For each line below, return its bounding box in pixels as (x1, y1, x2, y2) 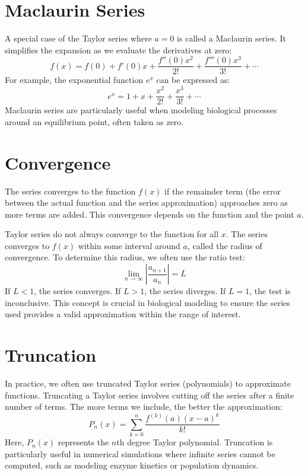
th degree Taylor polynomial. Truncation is (116, 436, 273, 448)
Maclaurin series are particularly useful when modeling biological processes (5, 104, 277, 116)
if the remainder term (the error (164, 184, 281, 197)
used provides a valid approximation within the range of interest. (5, 308, 241, 320)
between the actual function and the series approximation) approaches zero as (5, 196, 288, 209)
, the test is (249, 285, 291, 297)
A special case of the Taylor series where (5, 32, 152, 44)
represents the (58, 436, 109, 448)
